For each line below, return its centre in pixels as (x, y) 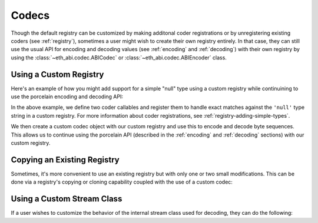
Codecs (30, 15)
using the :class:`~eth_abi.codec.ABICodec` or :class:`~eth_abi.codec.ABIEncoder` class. (119, 57)
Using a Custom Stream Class (67, 199)
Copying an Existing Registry (65, 160)
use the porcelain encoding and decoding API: (67, 96)
